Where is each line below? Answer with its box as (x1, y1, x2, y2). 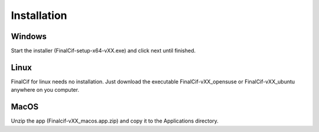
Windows (11, 31, 47, 41)
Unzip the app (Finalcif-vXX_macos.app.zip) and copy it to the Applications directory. (11, 117, 219, 124)
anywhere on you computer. (11, 86, 80, 94)
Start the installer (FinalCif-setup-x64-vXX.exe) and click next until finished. (11, 47, 196, 54)
